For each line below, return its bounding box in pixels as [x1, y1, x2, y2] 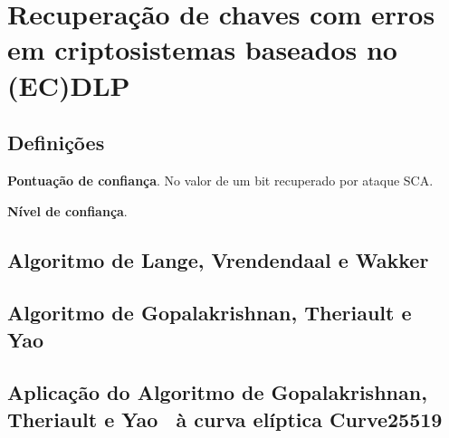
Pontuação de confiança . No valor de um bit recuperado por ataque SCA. [7, 170, 434, 189]
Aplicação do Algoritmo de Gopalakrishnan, [7, 378, 427, 406]
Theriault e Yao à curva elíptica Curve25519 [7, 405, 443, 433]
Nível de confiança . [7, 201, 128, 220]
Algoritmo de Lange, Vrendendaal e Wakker [7, 245, 429, 273]
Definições [7, 129, 105, 157]
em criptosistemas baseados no [7, 31, 397, 68]
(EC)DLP [7, 66, 130, 103]
